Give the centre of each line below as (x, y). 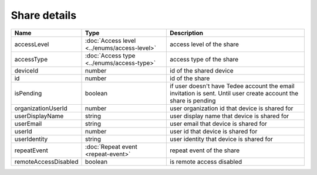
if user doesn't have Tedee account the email (232, 86)
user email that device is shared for (218, 123)
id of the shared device (202, 70)
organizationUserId (41, 108)
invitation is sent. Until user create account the (234, 93)
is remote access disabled (206, 162)
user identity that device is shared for (221, 139)
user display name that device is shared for (230, 116)
